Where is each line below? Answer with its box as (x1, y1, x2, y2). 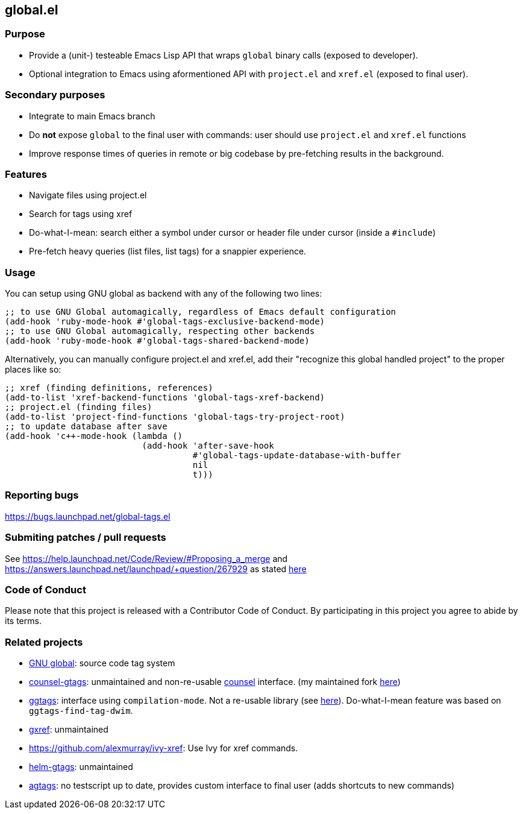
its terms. (5, 616, 42, 626)
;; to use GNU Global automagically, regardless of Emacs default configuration (5, 307, 396, 317)
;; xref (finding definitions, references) (5, 383, 213, 393)
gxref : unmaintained (29, 724, 108, 735)
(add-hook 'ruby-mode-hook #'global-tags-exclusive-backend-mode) (5, 317, 325, 327)
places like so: (5, 364, 61, 375)
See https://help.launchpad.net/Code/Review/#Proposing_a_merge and (5, 553, 288, 564)
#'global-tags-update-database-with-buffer (192, 450, 401, 461)
